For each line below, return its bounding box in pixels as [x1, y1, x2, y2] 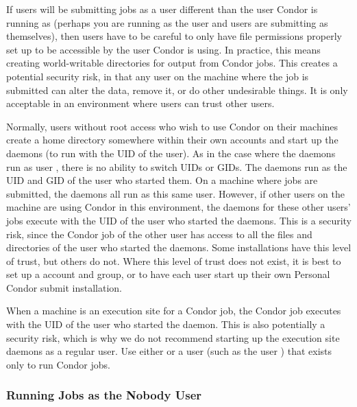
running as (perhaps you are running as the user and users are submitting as [6, 15, 328, 30]
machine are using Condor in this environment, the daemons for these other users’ [6, 200, 351, 214]
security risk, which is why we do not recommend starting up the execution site [6, 330, 340, 345]
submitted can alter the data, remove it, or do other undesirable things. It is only [6, 82, 348, 97]
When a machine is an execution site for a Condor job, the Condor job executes [6, 303, 341, 318]
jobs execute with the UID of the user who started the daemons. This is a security [6, 213, 352, 227]
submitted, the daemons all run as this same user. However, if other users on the [6, 186, 345, 200]
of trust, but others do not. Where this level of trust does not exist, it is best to [6, 253, 341, 268]
